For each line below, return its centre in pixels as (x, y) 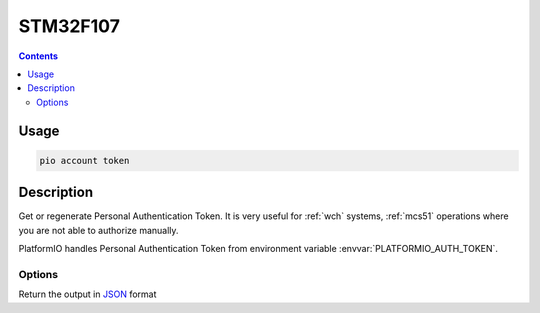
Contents (38, 56)
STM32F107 (69, 26)
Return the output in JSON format (87, 294)
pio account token (84, 160)
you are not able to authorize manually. (98, 230)
